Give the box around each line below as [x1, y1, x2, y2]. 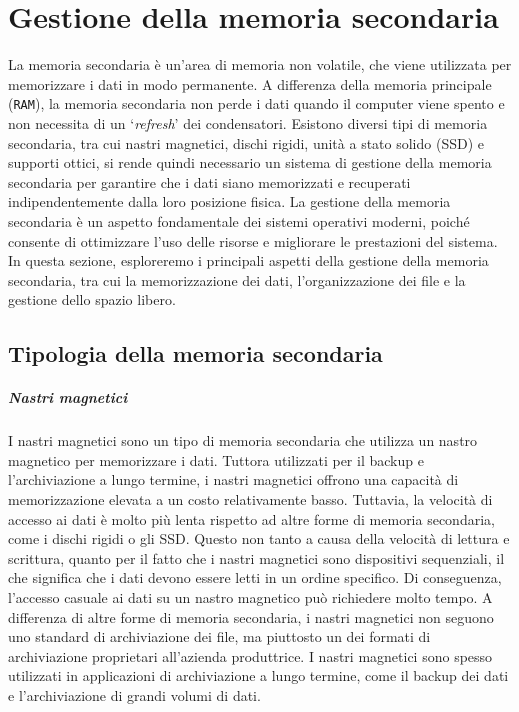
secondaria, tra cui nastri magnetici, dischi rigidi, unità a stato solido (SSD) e [8, 132, 484, 153]
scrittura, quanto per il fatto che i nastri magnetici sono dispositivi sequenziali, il [8, 547, 505, 568]
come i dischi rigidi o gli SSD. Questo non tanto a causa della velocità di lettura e [8, 528, 510, 549]
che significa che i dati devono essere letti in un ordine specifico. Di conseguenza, [8, 567, 502, 588]
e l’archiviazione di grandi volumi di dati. [8, 684, 261, 705]
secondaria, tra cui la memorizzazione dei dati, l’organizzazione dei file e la [8, 269, 466, 290]
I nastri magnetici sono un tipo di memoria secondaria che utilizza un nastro [8, 430, 478, 451]
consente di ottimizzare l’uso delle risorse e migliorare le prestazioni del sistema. [8, 230, 498, 251]
